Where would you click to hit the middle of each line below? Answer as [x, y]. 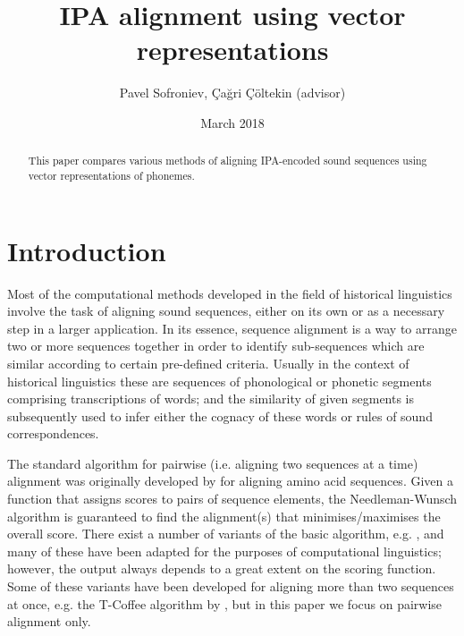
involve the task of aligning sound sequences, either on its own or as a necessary [226, 311]
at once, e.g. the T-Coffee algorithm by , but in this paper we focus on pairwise [225, 603]
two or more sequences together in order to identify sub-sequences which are [216, 346]
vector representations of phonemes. [111, 175]
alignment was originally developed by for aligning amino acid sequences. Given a [230, 481]
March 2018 [232, 122]
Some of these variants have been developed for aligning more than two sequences [231, 586]
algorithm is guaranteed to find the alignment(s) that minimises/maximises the [224, 516]
